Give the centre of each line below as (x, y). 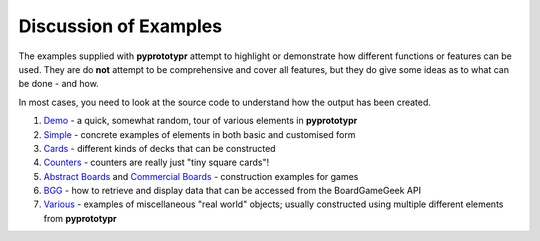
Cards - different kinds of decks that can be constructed (159, 148)
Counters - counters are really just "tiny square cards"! (156, 162)
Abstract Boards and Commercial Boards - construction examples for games (201, 176)
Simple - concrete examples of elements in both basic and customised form (199, 134)
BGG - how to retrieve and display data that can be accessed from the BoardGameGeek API (232, 191)
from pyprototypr (80, 218)
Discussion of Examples (120, 26)
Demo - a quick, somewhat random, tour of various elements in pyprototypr (200, 121)
